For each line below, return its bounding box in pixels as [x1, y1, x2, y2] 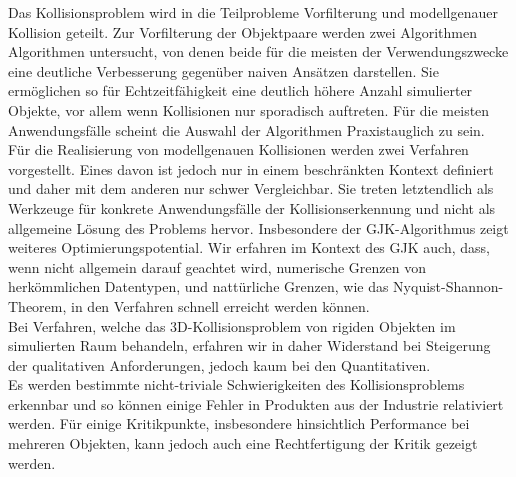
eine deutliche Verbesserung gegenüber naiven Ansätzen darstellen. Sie [8, 60, 439, 81]
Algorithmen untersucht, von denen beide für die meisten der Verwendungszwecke [8, 41, 509, 62]
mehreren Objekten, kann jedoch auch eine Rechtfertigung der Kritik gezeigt [8, 433, 478, 454]
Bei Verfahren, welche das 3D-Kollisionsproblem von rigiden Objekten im [8, 315, 456, 336]
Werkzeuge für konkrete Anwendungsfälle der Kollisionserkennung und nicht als [8, 197, 496, 218]
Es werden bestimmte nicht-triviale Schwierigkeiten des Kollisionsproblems [8, 374, 465, 395]
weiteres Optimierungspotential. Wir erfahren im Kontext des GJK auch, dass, [8, 237, 490, 258]
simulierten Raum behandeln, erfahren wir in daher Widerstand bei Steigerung [8, 335, 491, 356]
